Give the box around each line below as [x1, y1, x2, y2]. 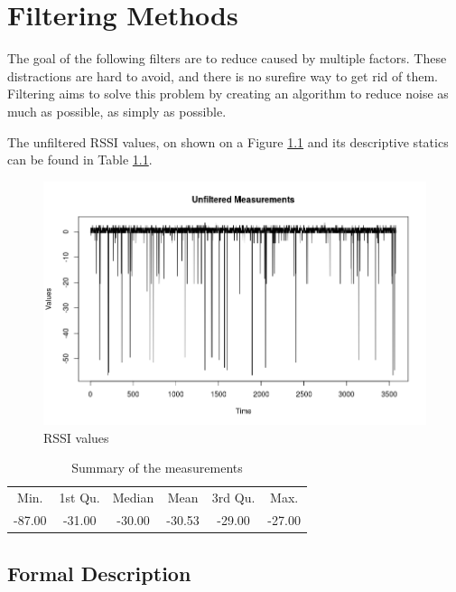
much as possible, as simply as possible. [7, 101, 227, 120]
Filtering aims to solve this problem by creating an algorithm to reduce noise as [7, 84, 449, 103]
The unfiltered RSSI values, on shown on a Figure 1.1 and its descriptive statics [7, 132, 449, 151]
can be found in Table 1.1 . [7, 150, 153, 169]
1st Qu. [59, 488, 100, 507]
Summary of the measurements [71, 458, 243, 477]
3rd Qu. [211, 488, 256, 507]
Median [112, 488, 154, 507]
